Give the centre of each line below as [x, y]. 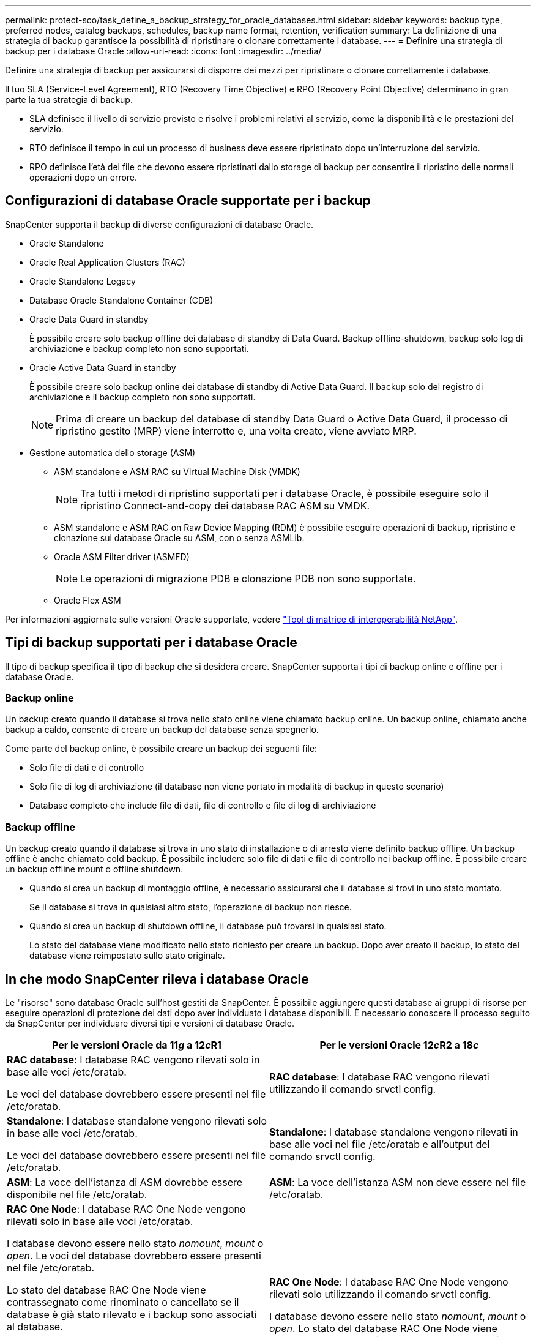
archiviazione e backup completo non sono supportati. [139, 348]
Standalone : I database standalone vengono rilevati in [394, 1132]
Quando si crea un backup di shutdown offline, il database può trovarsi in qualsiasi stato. [208, 926]
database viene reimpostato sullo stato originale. [127, 956]
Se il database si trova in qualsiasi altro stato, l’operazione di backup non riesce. [191, 907]
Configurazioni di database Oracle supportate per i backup [188, 201]
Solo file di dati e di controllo [87, 768]
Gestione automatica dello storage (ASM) [113, 452]
